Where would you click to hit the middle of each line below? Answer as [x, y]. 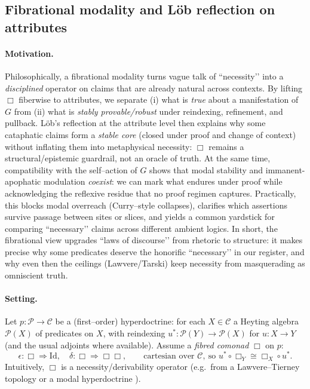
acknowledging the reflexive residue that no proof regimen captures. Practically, [151, 193]
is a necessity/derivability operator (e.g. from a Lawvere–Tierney [180, 367]
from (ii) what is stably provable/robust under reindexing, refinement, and [148, 111]
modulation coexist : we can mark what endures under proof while [163, 181]
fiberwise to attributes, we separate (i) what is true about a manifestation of [159, 99]
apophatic [23, 181]
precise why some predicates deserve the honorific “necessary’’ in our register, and [155, 251]
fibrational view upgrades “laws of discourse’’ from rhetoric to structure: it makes [154, 240]
